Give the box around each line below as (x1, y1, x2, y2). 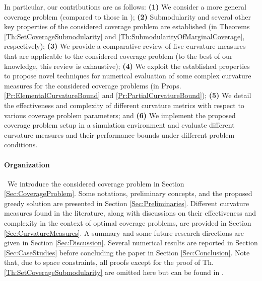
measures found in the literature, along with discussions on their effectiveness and (4, 208, 256, 218)
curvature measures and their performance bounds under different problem (4, 129, 235, 140)
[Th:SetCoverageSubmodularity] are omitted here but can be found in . (4, 267, 224, 277)
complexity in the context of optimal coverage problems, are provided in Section (4, 218, 251, 228)
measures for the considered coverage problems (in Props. (4, 80, 181, 90)
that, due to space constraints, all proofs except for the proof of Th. (4, 257, 214, 267)
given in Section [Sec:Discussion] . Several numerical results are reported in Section (4, 237, 258, 248)
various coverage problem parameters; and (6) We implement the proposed (4, 110, 236, 120)
